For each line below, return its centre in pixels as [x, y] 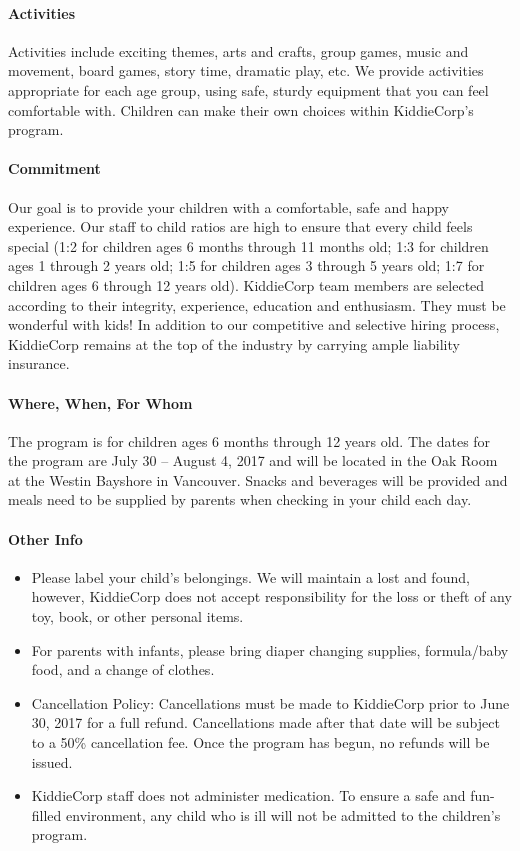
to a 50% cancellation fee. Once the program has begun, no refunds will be [260, 742]
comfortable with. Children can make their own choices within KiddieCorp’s [241, 109]
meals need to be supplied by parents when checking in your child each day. [240, 499]
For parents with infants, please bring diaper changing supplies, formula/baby [270, 649]
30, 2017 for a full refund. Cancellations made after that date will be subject [265, 722]
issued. [52, 761]
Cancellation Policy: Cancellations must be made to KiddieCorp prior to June [270, 702]
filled [46, 814]
